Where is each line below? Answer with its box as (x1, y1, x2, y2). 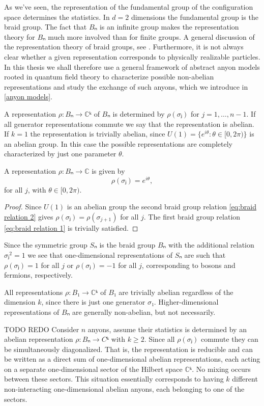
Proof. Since (4, 201, 42, 212)
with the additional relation (168, 239, 254, 250)
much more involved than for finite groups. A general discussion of (48, 31, 255, 42)
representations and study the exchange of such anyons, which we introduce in (4, 81, 248, 92)
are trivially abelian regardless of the (119, 286, 233, 297)
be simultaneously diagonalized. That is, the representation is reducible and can (4, 343, 253, 354)
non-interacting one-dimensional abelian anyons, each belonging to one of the (4, 384, 245, 394)
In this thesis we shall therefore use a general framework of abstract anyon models (4, 61, 260, 72)
